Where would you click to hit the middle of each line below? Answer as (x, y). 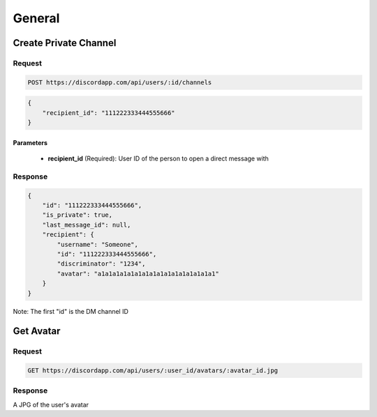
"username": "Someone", (98, 244)
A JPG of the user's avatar (51, 404)
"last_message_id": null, (87, 225)
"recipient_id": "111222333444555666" (109, 113)
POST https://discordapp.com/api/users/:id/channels (120, 82)
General (36, 18)
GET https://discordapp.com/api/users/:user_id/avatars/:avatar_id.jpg (153, 371)
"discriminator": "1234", (101, 264)
